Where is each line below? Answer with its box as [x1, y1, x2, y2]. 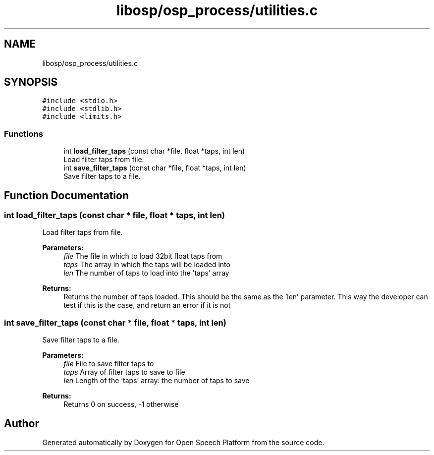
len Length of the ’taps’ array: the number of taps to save [63, 376, 250, 385]
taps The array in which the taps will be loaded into [63, 260, 230, 269]
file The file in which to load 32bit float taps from [63, 252, 222, 261]
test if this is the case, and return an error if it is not [63, 301, 231, 310]
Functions [4, 128, 43, 139]
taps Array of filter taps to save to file [63, 368, 185, 377]
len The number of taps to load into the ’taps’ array [63, 269, 229, 278]
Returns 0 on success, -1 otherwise [63, 400, 179, 409]
